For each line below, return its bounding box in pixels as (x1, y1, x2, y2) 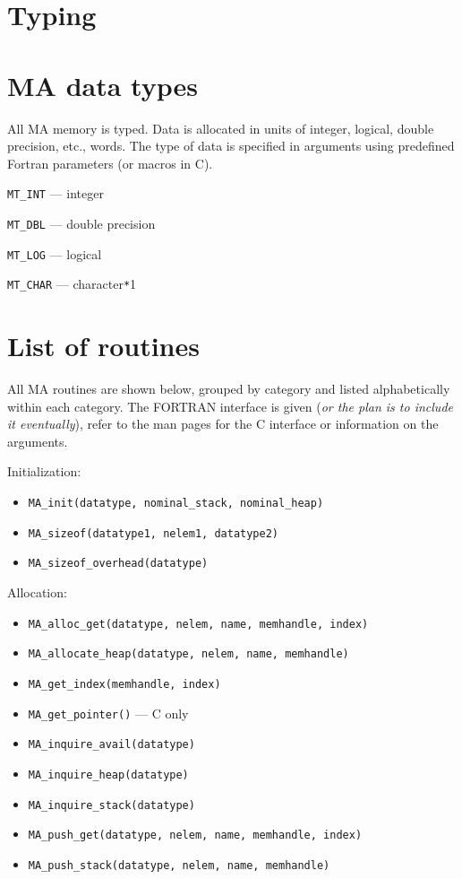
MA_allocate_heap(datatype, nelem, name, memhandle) (28, 648, 349, 661)
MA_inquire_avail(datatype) (28, 738, 195, 752)
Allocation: (7, 582, 67, 601)
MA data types (7, 66, 198, 103)
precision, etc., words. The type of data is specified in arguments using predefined (7, 136, 455, 155)
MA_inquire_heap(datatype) (28, 768, 189, 781)
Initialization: (7, 462, 81, 481)
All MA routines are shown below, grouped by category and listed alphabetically (7, 379, 450, 398)
